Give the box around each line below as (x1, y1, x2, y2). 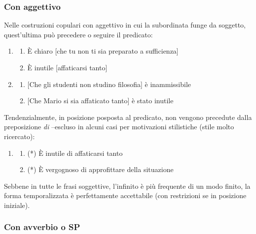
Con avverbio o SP (4, 221, 80, 233)
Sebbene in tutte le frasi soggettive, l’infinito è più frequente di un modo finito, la (4, 180, 251, 191)
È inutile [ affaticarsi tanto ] (27, 62, 108, 72)
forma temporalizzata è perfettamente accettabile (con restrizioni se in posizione (4, 190, 247, 201)
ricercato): (4, 131, 35, 141)
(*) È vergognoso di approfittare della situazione (27, 164, 174, 175)
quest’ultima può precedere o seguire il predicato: (4, 29, 153, 39)
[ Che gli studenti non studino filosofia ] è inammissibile (27, 79, 191, 89)
